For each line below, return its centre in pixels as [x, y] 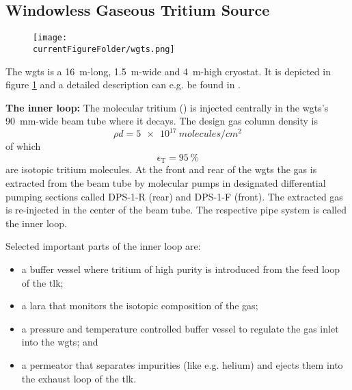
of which [23, 146]
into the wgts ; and [60, 342]
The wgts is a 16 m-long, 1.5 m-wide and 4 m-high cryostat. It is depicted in [168, 71]
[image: [50, 38]
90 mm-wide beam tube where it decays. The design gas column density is [162, 121]
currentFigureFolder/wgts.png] [104, 49]
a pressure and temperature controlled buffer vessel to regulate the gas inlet [180, 328]
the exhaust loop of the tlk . [79, 378]
